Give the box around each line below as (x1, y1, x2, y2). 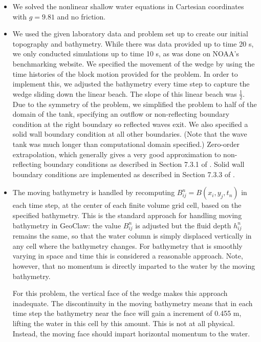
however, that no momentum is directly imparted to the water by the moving (12, 261, 255, 271)
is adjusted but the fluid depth (135, 220, 231, 230)
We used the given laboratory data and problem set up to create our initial (12, 28, 248, 39)
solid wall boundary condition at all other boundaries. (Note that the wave (12, 129, 247, 139)
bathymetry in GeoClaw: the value (12, 220, 121, 230)
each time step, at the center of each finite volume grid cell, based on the (12, 200, 242, 210)
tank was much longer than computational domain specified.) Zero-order (12, 138, 240, 149)
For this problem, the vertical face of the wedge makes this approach (12, 288, 228, 298)
